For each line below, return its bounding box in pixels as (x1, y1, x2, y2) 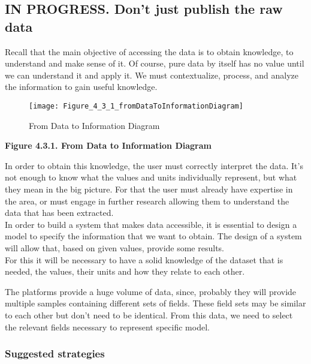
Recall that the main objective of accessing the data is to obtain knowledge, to (5, 45, 294, 58)
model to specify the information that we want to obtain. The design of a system (5, 230, 302, 242)
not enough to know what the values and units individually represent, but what (5, 171, 297, 183)
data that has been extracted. (5, 206, 114, 219)
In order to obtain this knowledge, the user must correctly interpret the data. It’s (5, 159, 303, 172)
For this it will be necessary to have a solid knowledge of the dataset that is (5, 253, 283, 266)
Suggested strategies (5, 346, 105, 361)
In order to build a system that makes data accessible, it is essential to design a (5, 218, 297, 230)
